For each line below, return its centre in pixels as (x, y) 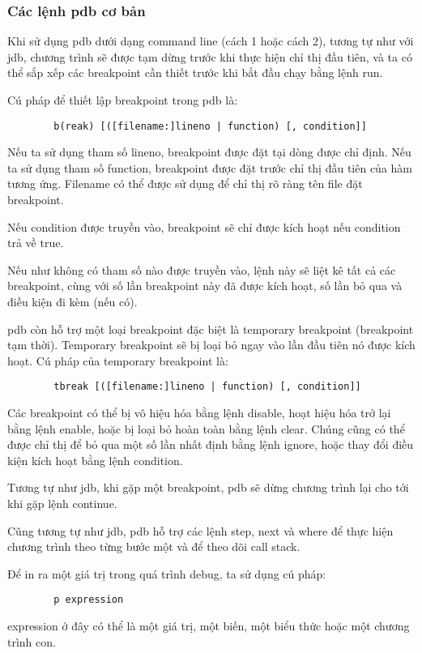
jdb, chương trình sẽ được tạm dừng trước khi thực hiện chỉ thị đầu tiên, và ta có (210, 56)
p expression (89, 600)
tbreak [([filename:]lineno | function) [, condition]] (207, 387)
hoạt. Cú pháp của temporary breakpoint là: (118, 360)
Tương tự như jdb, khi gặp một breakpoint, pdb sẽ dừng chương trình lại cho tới (208, 487)
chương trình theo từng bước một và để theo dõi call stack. (154, 546)
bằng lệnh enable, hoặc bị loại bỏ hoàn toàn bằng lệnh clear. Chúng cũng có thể (206, 428)
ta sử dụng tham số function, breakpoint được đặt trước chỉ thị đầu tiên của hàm (210, 167)
